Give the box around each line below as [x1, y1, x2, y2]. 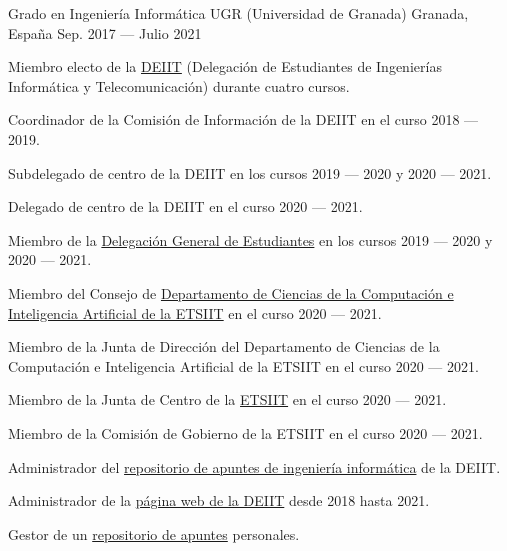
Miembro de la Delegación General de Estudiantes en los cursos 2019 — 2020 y [8, 229, 493, 250]
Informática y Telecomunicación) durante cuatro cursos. [8, 75, 350, 96]
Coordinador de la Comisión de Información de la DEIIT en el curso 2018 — [8, 109, 479, 130]
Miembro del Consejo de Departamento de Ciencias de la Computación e [8, 282, 454, 303]
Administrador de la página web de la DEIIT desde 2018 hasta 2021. [8, 490, 430, 511]
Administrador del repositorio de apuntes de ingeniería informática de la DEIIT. [8, 456, 501, 477]
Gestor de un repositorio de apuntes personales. [8, 523, 300, 544]
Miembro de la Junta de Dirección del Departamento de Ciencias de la [8, 336, 440, 357]
